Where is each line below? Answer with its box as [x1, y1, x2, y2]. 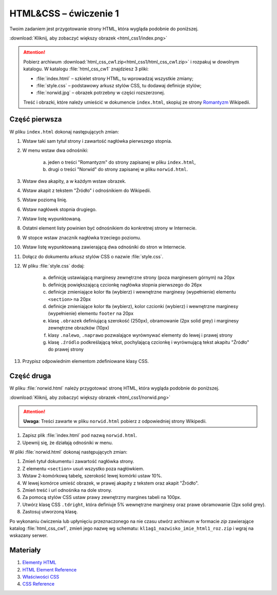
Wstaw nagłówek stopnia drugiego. [22, 206, 97, 213]
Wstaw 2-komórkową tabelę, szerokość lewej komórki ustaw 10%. [22, 473, 163, 479]
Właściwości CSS [22, 573, 60, 580]
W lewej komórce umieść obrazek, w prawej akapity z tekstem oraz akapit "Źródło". [22, 480, 199, 486]
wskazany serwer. [9, 532, 48, 539]
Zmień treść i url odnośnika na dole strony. [22, 487, 112, 493]
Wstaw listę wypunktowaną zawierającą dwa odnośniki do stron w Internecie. [22, 244, 186, 250]
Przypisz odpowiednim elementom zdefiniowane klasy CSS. [22, 358, 149, 364]
